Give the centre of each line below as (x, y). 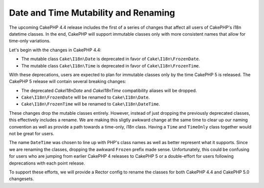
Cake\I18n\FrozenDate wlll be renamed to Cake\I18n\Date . (86, 97)
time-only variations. (30, 41)
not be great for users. (32, 134)
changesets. (22, 179)
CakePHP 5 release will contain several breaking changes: (68, 82)
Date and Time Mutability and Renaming (92, 13)
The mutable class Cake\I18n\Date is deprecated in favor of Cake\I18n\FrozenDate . (111, 59)
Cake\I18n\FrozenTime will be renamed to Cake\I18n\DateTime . (91, 104)
